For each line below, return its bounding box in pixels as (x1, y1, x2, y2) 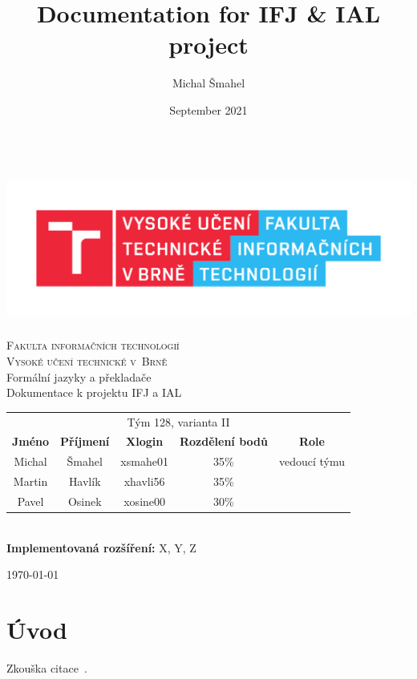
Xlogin (126, 433, 164, 450)
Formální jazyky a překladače (6, 368, 152, 385)
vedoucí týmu (278, 453, 345, 470)
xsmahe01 (120, 453, 168, 470)
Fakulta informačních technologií (6, 337, 180, 354)
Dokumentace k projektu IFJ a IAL (6, 384, 182, 401)
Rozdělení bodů (179, 433, 268, 450)
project (168, 28, 249, 61)
